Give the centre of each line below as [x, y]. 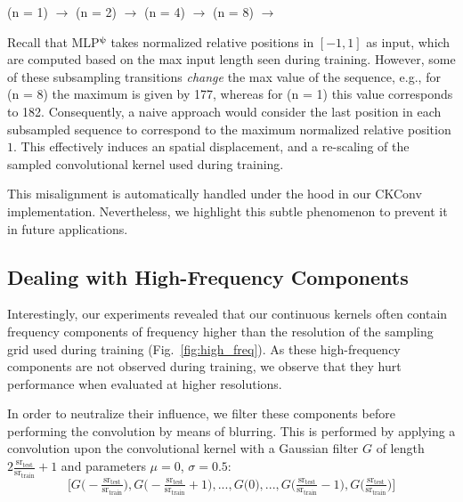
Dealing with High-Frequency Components [208, 276]
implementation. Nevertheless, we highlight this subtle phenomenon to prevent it [227, 211]
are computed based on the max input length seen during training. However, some [231, 59]
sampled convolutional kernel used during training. [146, 163]
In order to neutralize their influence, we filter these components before [201, 413]
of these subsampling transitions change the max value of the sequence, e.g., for [224, 76]
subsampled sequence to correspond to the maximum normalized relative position [229, 129]
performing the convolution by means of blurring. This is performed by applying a [231, 430]
